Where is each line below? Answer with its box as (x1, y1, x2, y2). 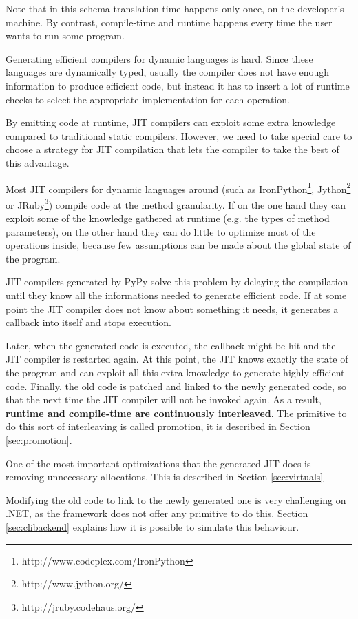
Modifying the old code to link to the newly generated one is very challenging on (6, 492, 346, 507)
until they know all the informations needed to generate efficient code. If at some (6, 288, 347, 302)
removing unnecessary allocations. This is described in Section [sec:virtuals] (6, 469, 324, 484)
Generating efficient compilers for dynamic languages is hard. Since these (6, 51, 313, 65)
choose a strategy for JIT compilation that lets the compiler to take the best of (6, 142, 339, 156)
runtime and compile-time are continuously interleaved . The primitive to (6, 405, 347, 420)
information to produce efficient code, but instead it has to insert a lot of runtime (6, 78, 350, 92)
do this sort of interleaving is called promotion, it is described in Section (6, 419, 310, 434)
